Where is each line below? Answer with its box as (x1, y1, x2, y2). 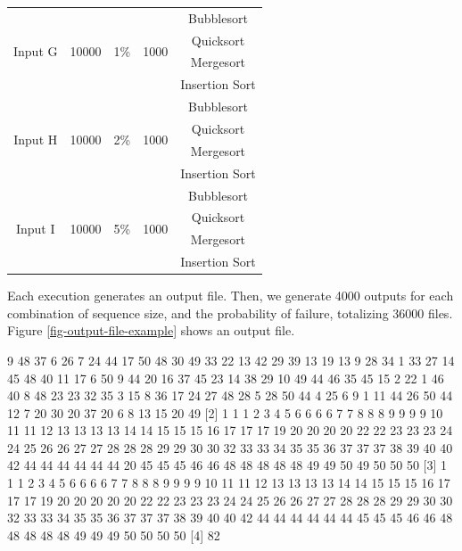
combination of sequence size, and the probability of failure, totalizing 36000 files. (7, 303, 453, 322)
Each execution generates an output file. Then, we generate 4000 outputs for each (7, 286, 454, 305)
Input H (13, 130, 58, 149)
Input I (15, 218, 55, 237)
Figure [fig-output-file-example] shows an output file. (7, 321, 295, 340)
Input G (13, 42, 58, 61)
